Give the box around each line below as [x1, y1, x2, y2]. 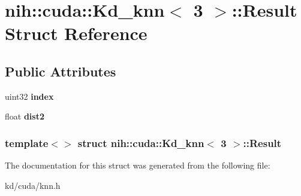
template [5, 135, 49, 150]
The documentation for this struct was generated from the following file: [5, 159, 270, 171]
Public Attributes [5, 62, 116, 80]
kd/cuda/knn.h [5, 179, 61, 191]
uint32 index [5, 90, 54, 102]
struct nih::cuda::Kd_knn [77, 135, 204, 150]
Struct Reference [5, 21, 148, 45]
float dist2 [5, 110, 44, 122]
